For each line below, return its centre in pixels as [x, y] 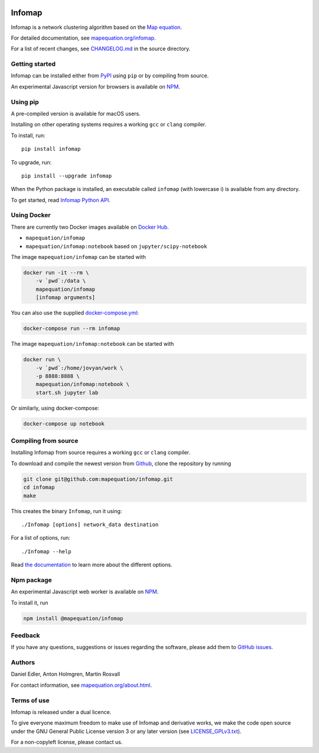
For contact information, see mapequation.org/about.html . [82, 685]
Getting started [33, 64]
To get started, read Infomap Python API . [61, 200]
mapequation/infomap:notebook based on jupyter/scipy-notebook [116, 246]
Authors [23, 663]
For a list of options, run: [41, 538]
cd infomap [39, 487]
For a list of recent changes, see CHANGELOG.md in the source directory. [101, 49]
